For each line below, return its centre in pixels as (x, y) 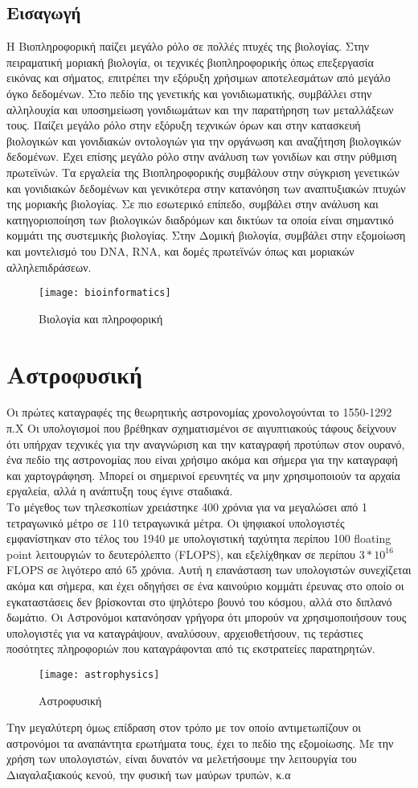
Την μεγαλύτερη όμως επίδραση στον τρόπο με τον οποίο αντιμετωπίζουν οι (184, 727)
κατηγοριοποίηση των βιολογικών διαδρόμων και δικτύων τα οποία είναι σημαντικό (200, 219)
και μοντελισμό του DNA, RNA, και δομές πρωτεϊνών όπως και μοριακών (180, 250)
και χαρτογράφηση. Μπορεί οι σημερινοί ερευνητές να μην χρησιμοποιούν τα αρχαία (203, 475)
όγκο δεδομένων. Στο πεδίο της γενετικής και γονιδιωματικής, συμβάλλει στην (189, 93)
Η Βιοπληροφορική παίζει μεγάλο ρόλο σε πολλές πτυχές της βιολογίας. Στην (188, 46)
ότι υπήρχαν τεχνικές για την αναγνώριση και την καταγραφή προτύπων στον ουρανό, (206, 443)
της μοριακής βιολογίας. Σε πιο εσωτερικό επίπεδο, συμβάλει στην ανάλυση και (193, 204)
